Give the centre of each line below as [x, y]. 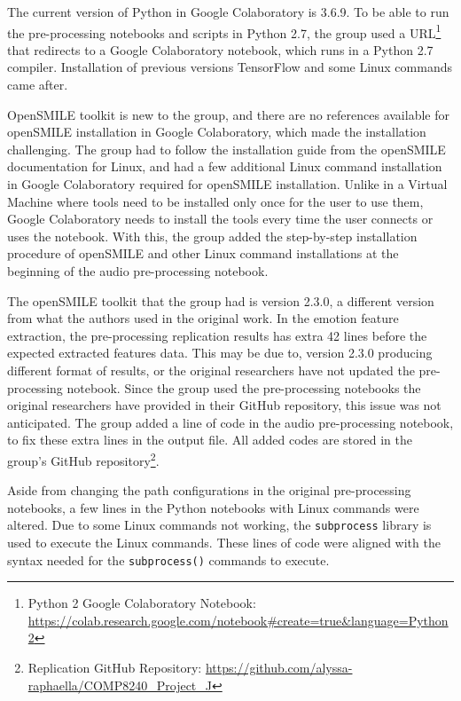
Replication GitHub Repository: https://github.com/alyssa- [190, 668]
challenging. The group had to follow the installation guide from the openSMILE [227, 149]
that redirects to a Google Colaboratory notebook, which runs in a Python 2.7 [220, 49]
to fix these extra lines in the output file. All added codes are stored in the [210, 440]
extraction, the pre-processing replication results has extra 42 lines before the [217, 335]
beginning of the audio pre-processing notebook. [138, 270]
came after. [38, 85]
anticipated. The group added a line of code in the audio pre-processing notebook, [230, 422]
